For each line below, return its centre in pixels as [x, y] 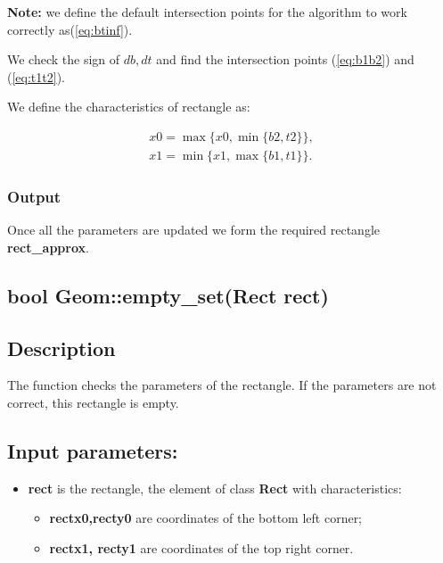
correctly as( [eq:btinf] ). [70, 29]
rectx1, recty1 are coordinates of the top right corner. [201, 548]
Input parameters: [93, 451]
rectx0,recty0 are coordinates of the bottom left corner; [206, 518]
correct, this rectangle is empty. [93, 403]
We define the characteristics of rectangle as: [129, 107]
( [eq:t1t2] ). [36, 76]
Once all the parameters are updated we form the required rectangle [193, 230]
